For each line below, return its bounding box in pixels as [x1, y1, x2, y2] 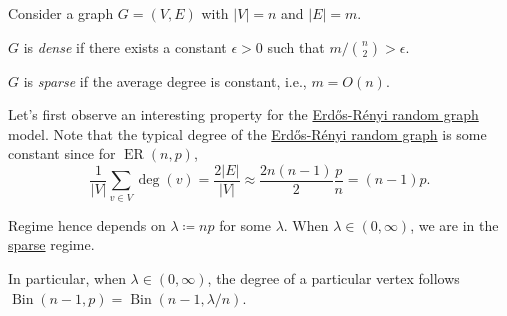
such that [267, 36, 325, 57]
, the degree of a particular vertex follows [207, 267, 460, 288]
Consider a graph [8, 3, 114, 23]
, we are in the [410, 214, 499, 235]
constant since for [8, 143, 116, 164]
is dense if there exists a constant [23, 36, 227, 57]
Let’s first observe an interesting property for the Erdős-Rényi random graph [8, 104, 479, 125]
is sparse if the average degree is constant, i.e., [23, 70, 307, 91]
